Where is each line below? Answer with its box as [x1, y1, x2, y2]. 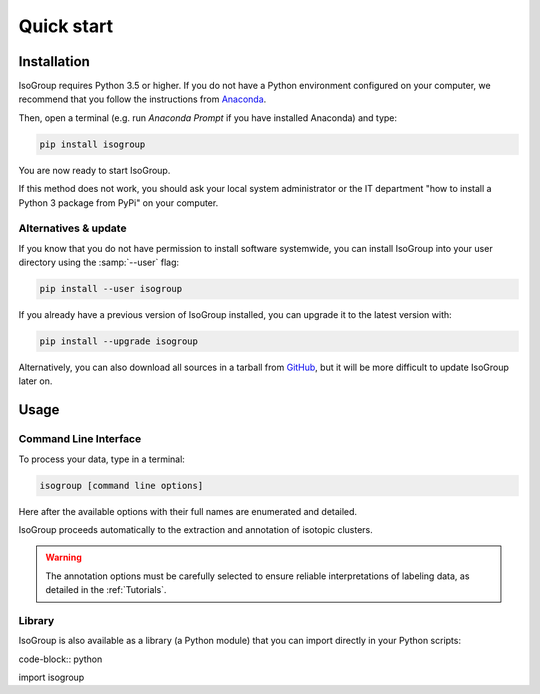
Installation [18, 53, 90, 70]
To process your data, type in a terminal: [18, 453, 185, 465]
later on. [18, 375, 53, 387]
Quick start [18, 15, 114, 37]
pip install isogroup [39, 138, 146, 150]
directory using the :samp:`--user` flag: [18, 256, 180, 269]
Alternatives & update [18, 221, 127, 235]
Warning [45, 551, 82, 564]
